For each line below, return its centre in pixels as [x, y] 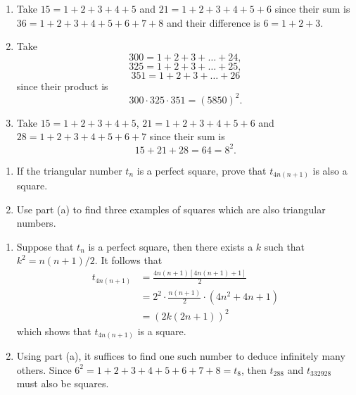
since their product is [62, 86]
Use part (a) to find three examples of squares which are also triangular [171, 209]
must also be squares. [63, 383]
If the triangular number [69, 170]
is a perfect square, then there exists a [171, 246]
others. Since [44, 369]
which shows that [54, 331]
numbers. [36, 223]
